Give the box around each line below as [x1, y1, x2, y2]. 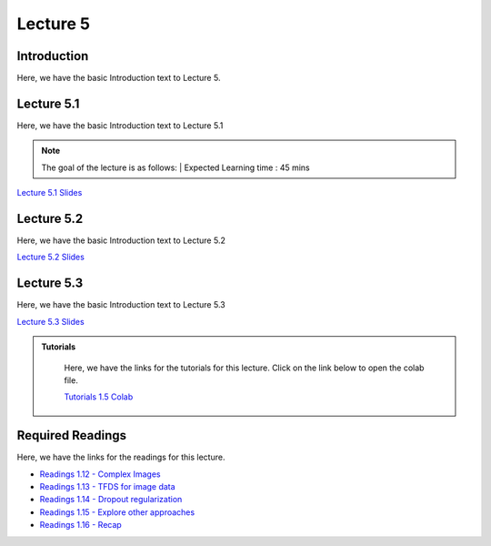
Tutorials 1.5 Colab [64, 391, 134, 402]
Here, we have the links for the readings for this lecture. [16, 451, 225, 463]
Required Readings [16, 428, 127, 443]
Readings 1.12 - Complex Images [39, 469, 161, 480]
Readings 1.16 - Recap [39, 520, 122, 531]
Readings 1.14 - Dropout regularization [39, 494, 183, 505]
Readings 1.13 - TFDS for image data [39, 480, 176, 491]
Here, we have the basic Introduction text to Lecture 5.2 [16, 235, 226, 246]
